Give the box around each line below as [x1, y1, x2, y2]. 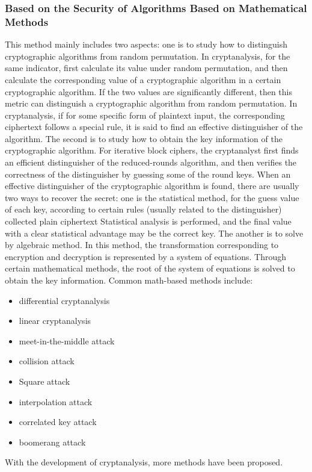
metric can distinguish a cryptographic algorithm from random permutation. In [5, 97, 298, 110]
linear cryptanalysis [19, 314, 91, 327]
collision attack [19, 355, 75, 367]
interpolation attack [19, 395, 93, 408]
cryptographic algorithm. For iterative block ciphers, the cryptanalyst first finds [5, 144, 299, 157]
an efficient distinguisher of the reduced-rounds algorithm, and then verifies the [5, 156, 297, 169]
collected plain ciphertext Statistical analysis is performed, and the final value [5, 215, 292, 228]
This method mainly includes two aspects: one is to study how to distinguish [5, 38, 287, 51]
